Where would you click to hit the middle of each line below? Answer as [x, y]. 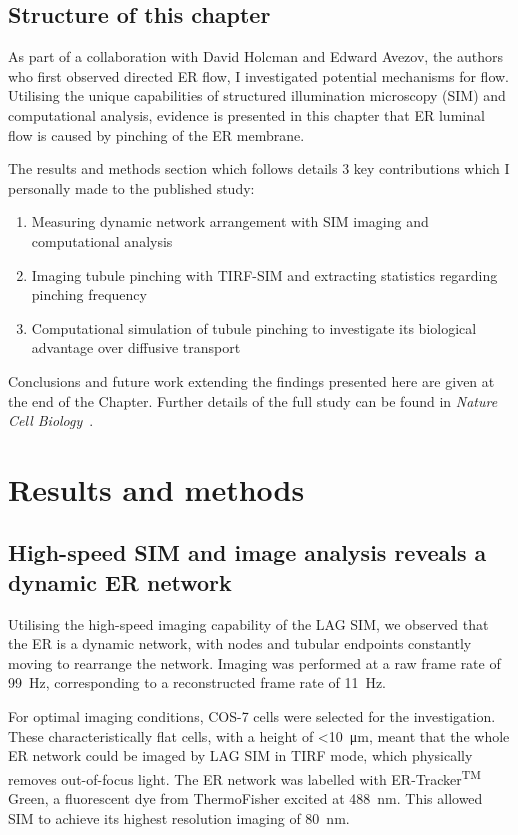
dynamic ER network [120, 581]
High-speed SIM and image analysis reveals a [247, 552]
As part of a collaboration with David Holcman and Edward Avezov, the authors [256, 56]
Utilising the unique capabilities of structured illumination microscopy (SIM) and [257, 95]
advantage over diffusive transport [136, 347]
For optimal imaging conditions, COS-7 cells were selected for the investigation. [252, 716]
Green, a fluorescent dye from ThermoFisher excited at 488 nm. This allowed [245, 798]
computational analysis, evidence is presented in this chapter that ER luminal [246, 114]
